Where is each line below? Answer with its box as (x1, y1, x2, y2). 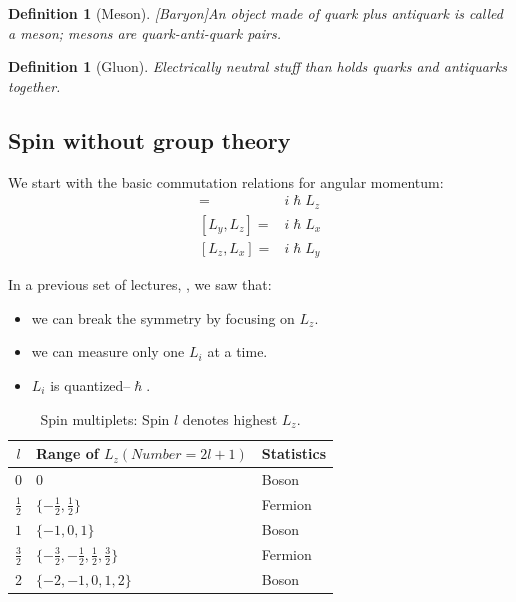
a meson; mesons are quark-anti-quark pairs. (8, 22, 282, 43)
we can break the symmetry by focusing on (31, 307, 295, 328)
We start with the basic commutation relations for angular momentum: (8, 171, 444, 192)
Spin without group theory (8, 124, 291, 155)
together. (8, 75, 61, 96)
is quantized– (50, 374, 131, 395)
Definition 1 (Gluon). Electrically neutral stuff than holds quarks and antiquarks (8, 56, 507, 77)
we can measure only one (31, 341, 185, 362)
